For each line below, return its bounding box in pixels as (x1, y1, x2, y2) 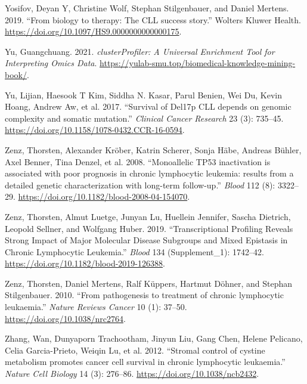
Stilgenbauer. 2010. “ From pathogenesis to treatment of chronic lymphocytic (5, 289, 284, 301)
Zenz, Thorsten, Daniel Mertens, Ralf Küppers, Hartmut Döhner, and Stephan (5, 277, 293, 289)
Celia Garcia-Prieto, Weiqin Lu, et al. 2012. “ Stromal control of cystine (5, 343, 265, 356)
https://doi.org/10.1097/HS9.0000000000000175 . (5, 25, 182, 38)
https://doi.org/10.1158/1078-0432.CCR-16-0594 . (5, 123, 185, 136)
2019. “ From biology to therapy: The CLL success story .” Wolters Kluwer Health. (5, 13, 301, 26)
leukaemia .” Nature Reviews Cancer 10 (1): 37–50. (5, 301, 187, 313)
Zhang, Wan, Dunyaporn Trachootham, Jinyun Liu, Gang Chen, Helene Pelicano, (5, 332, 303, 345)
